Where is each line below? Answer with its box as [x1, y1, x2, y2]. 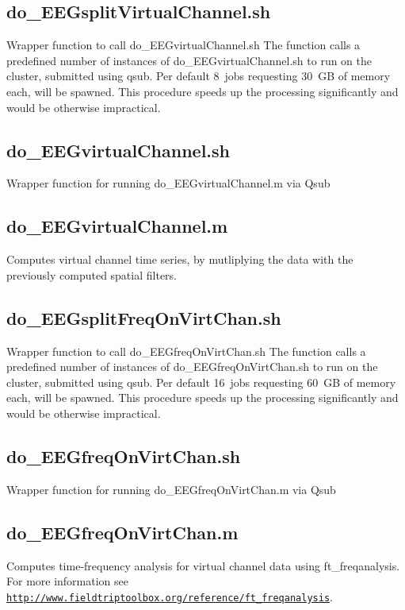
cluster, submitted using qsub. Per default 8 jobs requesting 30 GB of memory [6, 68, 391, 84]
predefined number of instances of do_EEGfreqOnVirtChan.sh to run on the [6, 358, 378, 375]
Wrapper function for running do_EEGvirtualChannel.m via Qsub [6, 175, 330, 191]
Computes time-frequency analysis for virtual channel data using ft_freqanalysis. [6, 557, 400, 573]
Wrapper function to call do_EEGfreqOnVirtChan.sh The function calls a [6, 342, 366, 359]
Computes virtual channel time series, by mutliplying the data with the [6, 251, 353, 268]
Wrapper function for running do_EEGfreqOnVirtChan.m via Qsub [6, 481, 336, 497]
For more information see [6, 573, 128, 589]
